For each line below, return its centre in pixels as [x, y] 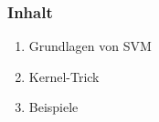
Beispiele [53, 107]
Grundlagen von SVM [90, 46]
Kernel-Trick [64, 76]
